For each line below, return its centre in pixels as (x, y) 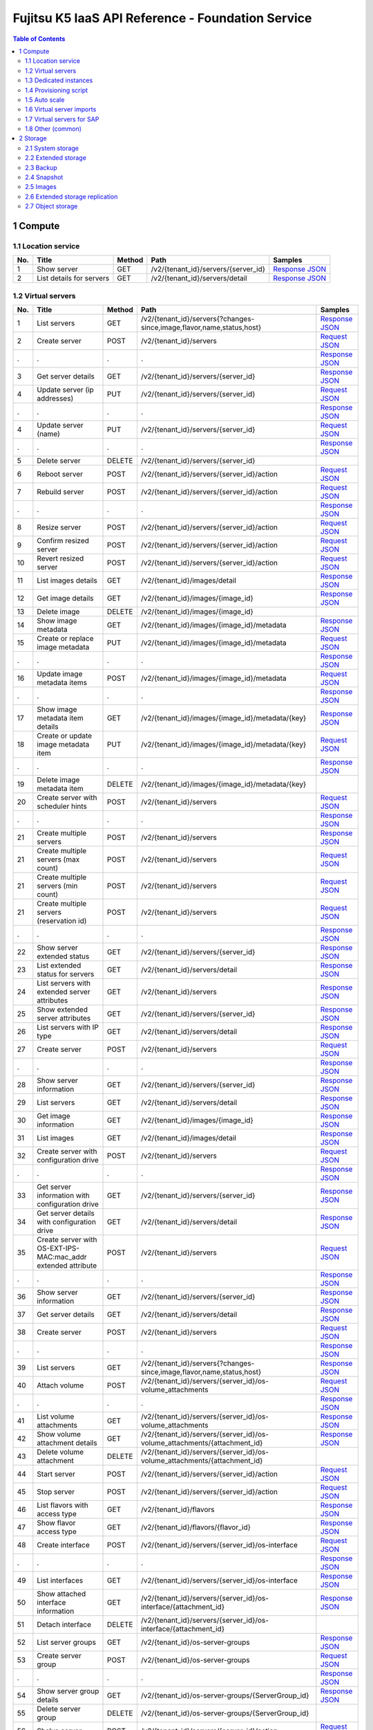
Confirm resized (63, 541)
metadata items (62, 683)
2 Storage (33, 138)
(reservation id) (62, 921)
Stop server (56, 1492)
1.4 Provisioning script (57, 90)
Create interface (63, 1545)
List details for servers (73, 278)
